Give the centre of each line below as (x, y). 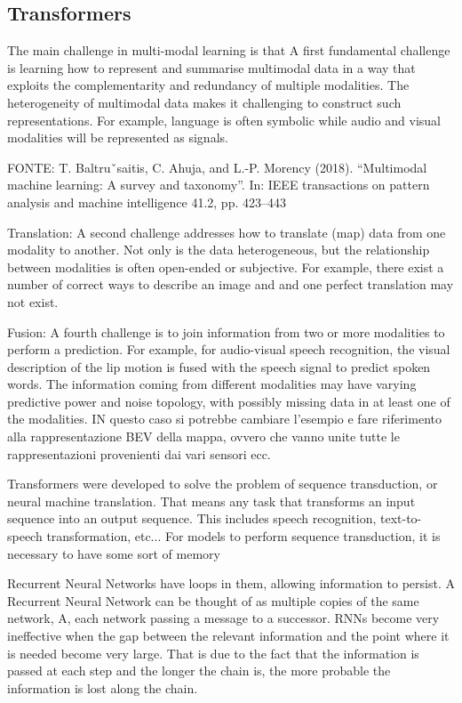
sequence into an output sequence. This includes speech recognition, (192, 518)
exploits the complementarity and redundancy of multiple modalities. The (208, 85)
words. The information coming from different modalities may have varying (212, 384)
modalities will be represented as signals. (118, 137)
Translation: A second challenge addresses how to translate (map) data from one (227, 232)
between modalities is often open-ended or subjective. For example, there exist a (226, 267)
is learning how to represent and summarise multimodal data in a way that (211, 67)
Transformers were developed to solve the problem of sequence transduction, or (223, 484)
